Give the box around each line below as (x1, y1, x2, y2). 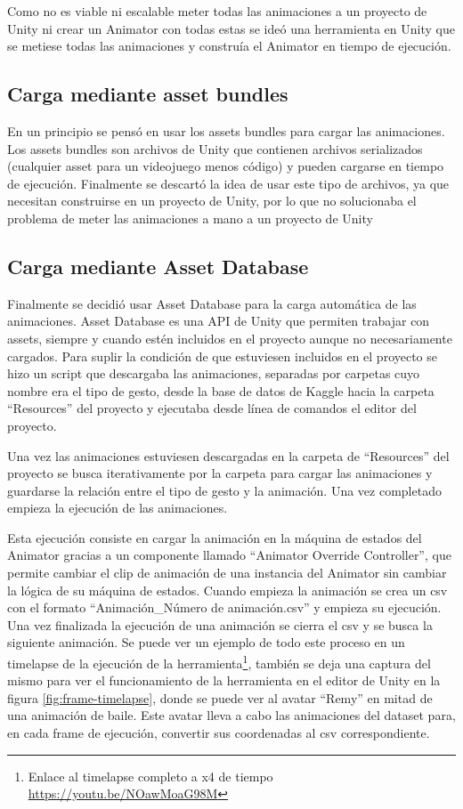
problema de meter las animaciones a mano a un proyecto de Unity (7, 208, 373, 227)
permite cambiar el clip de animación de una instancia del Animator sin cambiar (7, 563, 447, 582)
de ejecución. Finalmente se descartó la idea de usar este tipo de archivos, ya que (7, 174, 450, 192)
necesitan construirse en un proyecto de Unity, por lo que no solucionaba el (7, 191, 417, 210)
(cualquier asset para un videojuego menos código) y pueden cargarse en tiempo (7, 157, 444, 175)
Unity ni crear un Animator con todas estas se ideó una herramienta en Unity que (7, 19, 455, 37)
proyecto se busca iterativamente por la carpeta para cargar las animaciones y (7, 464, 433, 482)
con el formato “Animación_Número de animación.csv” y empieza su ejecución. (7, 598, 442, 617)
